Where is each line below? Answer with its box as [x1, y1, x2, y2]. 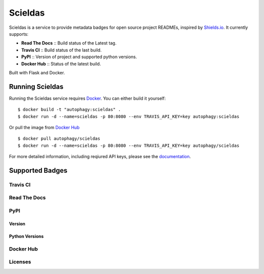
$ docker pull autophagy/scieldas [18, 136, 100, 141]
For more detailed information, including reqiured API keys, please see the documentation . [9, 154, 191, 160]
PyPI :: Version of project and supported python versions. [21, 54, 137, 60]
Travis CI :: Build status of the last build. [21, 47, 102, 53]
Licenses [9, 258, 31, 265]
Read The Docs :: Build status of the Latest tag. [21, 40, 117, 46]
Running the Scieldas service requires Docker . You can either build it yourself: [9, 95, 166, 101]
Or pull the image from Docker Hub [9, 124, 80, 130]
